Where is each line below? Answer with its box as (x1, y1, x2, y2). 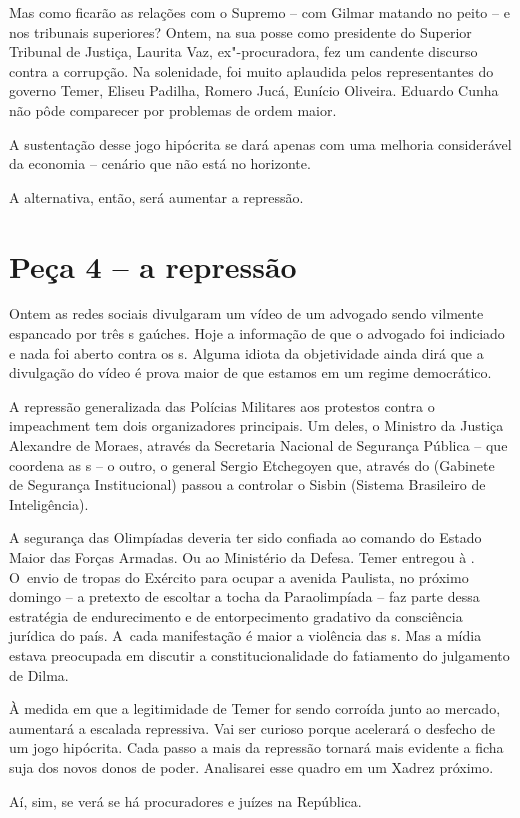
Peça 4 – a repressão (9, 245, 297, 286)
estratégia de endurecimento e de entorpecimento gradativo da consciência (9, 605, 463, 626)
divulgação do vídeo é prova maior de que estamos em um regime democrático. (9, 362, 492, 383)
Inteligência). (9, 493, 89, 514)
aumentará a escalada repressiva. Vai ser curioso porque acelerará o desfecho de (9, 717, 496, 738)
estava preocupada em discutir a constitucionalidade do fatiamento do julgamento (9, 644, 510, 665)
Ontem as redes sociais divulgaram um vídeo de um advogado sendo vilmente (9, 303, 484, 324)
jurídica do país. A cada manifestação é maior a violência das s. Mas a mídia (9, 625, 482, 646)
